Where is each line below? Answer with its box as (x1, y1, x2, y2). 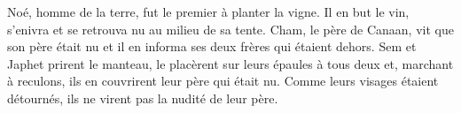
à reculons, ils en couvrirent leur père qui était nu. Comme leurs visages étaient (7, 72, 439, 90)
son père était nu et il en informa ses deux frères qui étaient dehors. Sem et (7, 37, 417, 56)
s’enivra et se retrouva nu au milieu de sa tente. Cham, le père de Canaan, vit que (7, 19, 454, 38)
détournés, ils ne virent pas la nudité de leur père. (7, 88, 278, 107)
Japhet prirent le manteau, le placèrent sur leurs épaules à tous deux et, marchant (7, 54, 454, 72)
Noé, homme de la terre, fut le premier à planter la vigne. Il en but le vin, (7, 3, 410, 20)
